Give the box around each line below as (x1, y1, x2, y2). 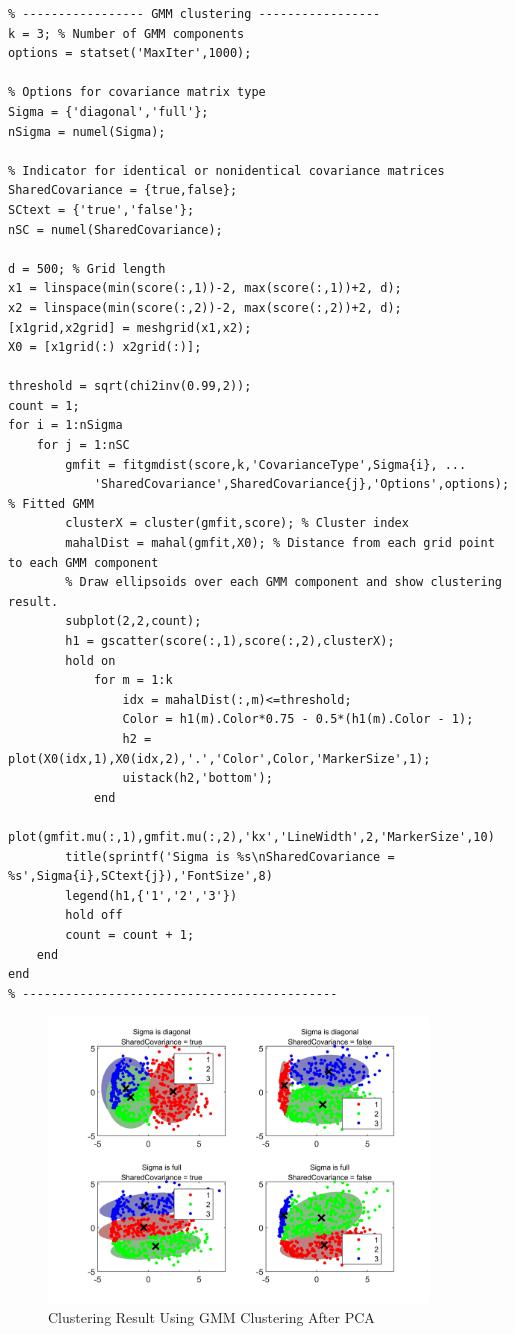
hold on (65, 653, 116, 668)
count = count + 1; (65, 927, 195, 942)
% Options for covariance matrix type (8, 85, 266, 100)
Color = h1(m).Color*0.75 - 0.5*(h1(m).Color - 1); (122, 712, 474, 727)
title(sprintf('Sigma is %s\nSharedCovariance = (65, 849, 395, 864)
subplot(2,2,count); (65, 614, 202, 629)
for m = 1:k (93, 673, 173, 688)
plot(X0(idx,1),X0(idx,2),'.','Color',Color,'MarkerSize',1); (8, 751, 431, 766)
